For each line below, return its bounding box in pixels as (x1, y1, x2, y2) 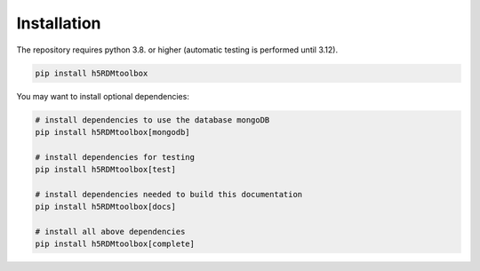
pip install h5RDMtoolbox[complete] (35, 239, 196, 249)
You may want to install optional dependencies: (16, 91, 190, 101)
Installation (16, 13, 101, 33)
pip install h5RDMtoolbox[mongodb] (35, 127, 190, 137)
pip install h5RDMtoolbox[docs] (35, 202, 177, 212)
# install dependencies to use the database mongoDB (35, 115, 270, 124)
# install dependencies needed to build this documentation (35, 189, 303, 199)
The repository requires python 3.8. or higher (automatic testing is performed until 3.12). (16, 44, 338, 55)
